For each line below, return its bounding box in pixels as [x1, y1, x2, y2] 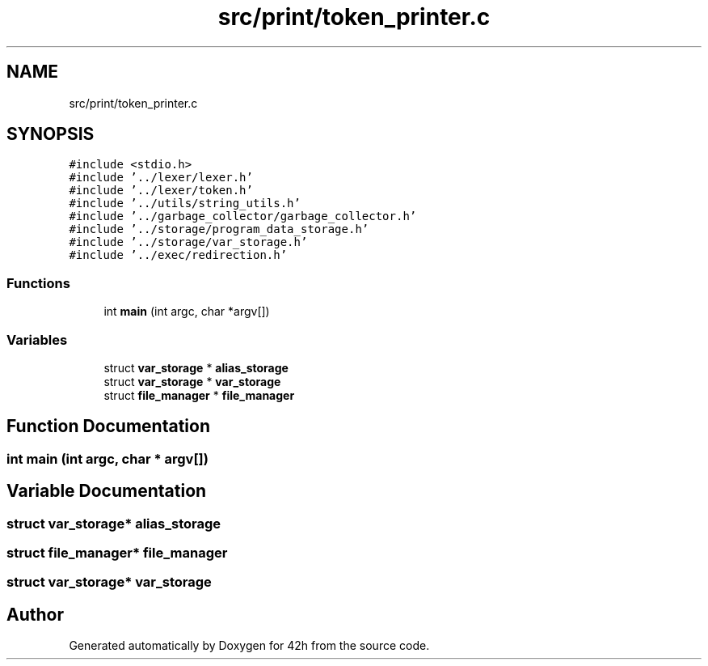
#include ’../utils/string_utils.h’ [69, 197, 301, 210]
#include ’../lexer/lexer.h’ [69, 171, 253, 185]
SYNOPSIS [6, 124, 95, 145]
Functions [6, 274, 70, 291]
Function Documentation [6, 416, 210, 437]
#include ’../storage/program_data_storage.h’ [69, 223, 369, 236]
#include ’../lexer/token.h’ [69, 184, 253, 197]
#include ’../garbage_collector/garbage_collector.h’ [69, 210, 417, 223]
